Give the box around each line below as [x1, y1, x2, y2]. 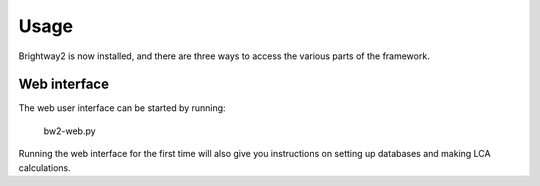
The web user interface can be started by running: [18, 102, 226, 114]
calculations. [18, 161, 71, 174]
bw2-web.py [43, 125, 96, 137]
